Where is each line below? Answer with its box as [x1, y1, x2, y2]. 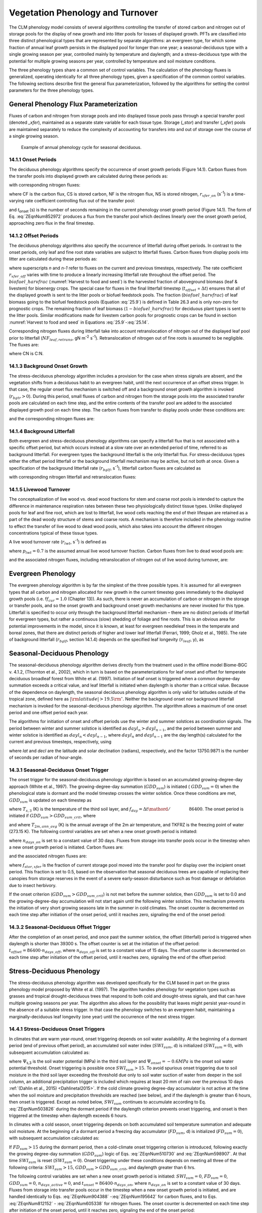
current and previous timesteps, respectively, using [9, 739, 112, 745]
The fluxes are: [9, 342, 39, 348]
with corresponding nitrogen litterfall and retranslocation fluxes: [9, 474, 137, 480]
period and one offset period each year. [9, 709, 88, 715]
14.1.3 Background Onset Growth [9, 363, 88, 370]
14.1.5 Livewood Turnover [9, 486, 70, 492]
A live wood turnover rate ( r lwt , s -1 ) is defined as [9, 538, 107, 546]
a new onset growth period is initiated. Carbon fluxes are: [9, 844, 124, 850]
